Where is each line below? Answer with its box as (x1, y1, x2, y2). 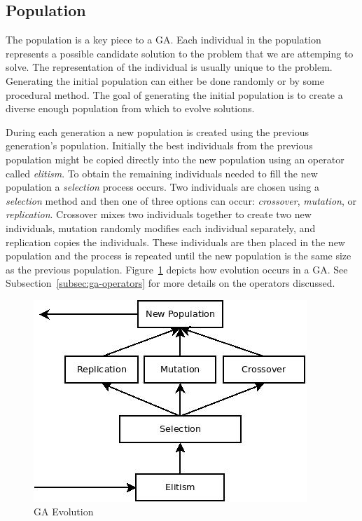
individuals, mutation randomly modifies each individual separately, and (6, 220, 316, 235)
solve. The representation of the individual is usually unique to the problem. (6, 60, 333, 74)
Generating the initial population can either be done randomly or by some (6, 73, 324, 88)
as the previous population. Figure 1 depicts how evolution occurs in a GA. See (6, 262, 348, 276)
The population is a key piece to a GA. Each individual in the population (6, 32, 321, 47)
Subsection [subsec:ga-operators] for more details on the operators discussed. (6, 276, 335, 290)
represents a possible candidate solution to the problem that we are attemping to (6, 46, 354, 60)
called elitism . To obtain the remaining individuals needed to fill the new (6, 165, 318, 180)
